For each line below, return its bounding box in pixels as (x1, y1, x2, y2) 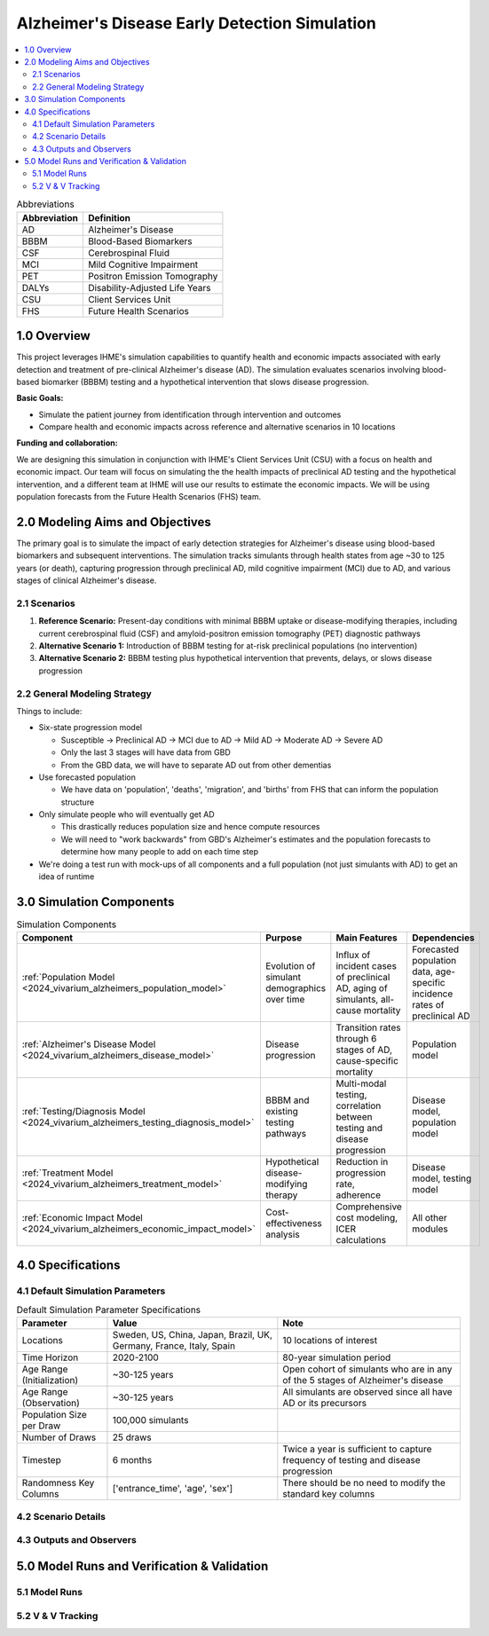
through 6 (335, 1033, 377, 1045)
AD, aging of (335, 982, 388, 995)
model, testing (411, 1172, 472, 1184)
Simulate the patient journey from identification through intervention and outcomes (38, 409, 342, 420)
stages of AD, (335, 1043, 393, 1056)
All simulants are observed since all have (282, 1386, 453, 1398)
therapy (264, 1189, 298, 1201)
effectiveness (264, 1217, 323, 1230)
